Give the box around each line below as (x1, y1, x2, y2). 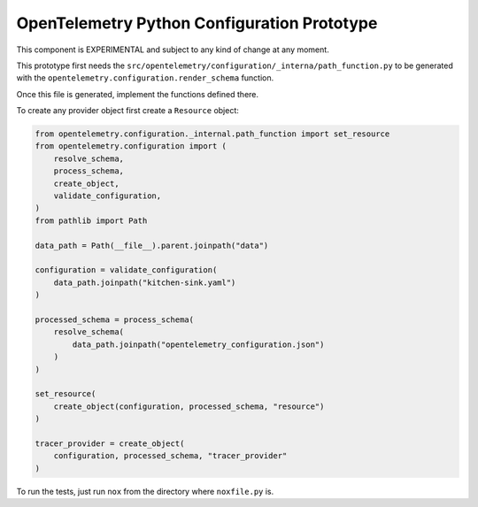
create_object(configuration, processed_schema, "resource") (53, 401, 325, 411)
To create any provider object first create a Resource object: (16, 105, 239, 116)
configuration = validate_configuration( (35, 265, 218, 275)
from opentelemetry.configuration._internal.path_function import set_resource (35, 129, 390, 139)
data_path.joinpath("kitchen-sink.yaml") (53, 277, 236, 288)
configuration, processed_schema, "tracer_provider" (53, 451, 288, 461)
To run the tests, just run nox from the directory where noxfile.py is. (16, 486, 274, 496)
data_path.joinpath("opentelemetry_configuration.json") (72, 339, 325, 350)
